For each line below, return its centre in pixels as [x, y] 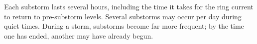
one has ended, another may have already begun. [79, 35]
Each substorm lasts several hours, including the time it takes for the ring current [129, 6]
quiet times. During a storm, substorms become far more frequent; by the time [124, 26]
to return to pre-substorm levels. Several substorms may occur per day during [123, 16]
